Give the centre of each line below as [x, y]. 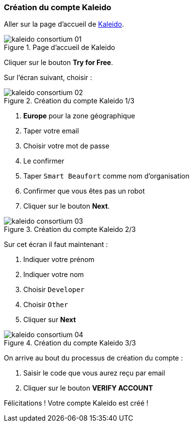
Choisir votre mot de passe [66, 146]
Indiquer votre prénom [59, 260]
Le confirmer [44, 161]
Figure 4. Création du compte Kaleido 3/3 [70, 343]
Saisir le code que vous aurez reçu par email [94, 373]
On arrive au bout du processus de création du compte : [93, 358]
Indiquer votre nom [54, 275]
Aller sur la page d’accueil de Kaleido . [64, 24]
